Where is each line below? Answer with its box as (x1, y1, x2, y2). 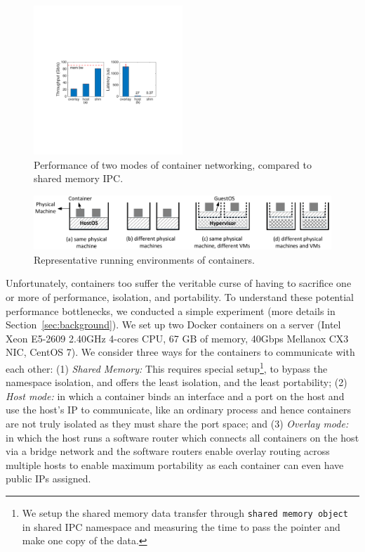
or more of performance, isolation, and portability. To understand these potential (6, 289, 354, 304)
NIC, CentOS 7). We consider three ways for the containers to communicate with (6, 345, 355, 359)
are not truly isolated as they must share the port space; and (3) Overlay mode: (6, 416, 349, 430)
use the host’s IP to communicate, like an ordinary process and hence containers (6, 402, 351, 417)
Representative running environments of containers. (34, 252, 255, 267)
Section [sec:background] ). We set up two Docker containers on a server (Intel (6, 317, 341, 332)
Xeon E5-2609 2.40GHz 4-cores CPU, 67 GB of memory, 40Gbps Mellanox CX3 (6, 330, 349, 345)
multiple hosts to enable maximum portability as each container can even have (6, 457, 344, 472)
